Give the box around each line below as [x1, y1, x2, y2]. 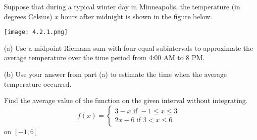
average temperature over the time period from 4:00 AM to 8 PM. [4, 52, 205, 63]
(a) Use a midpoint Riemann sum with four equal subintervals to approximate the [4, 42, 253, 53]
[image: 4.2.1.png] [4, 29, 68, 36]
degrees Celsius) [4, 11, 52, 21]
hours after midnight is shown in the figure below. [60, 11, 212, 21]
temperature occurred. [4, 78, 72, 89]
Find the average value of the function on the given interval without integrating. [4, 95, 248, 105]
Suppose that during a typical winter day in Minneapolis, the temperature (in [4, 1, 240, 11]
